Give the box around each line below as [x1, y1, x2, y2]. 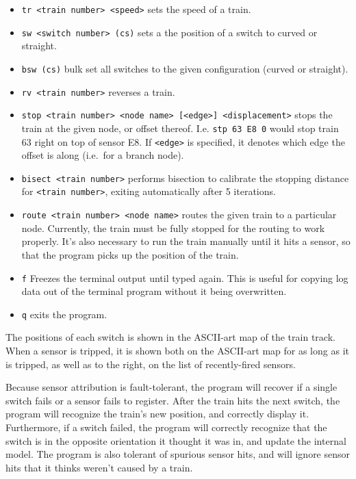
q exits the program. [21, 307, 107, 321]
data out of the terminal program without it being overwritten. [21, 284, 287, 298]
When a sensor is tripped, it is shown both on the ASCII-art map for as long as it [5, 344, 349, 358]
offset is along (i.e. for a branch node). [21, 148, 184, 162]
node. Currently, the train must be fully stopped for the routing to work [21, 220, 325, 235]
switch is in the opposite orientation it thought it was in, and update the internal [5, 433, 346, 448]
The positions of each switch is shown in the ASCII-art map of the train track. [5, 330, 335, 344]
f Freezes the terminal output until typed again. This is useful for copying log [21, 270, 348, 285]
